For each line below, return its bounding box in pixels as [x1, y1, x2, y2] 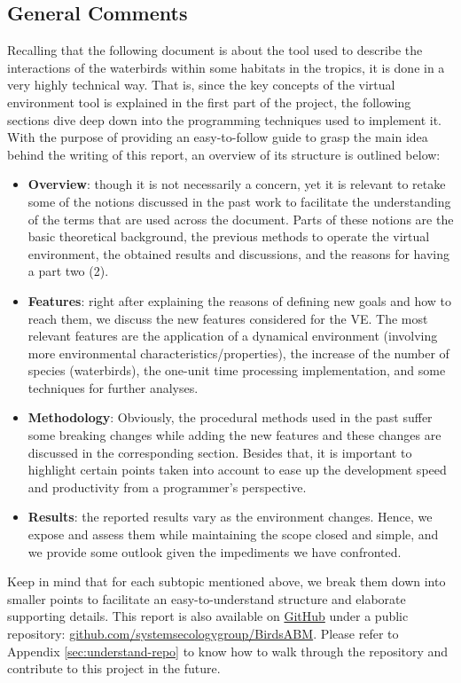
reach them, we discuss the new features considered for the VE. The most [27, 309, 428, 327]
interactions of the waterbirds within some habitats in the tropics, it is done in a [7, 58, 445, 76]
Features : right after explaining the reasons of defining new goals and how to [27, 291, 452, 310]
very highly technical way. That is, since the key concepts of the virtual [7, 75, 395, 94]
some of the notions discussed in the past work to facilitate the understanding [27, 192, 451, 210]
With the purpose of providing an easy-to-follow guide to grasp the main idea [7, 128, 428, 146]
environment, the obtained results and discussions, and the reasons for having [27, 244, 450, 263]
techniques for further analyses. [27, 378, 199, 396]
